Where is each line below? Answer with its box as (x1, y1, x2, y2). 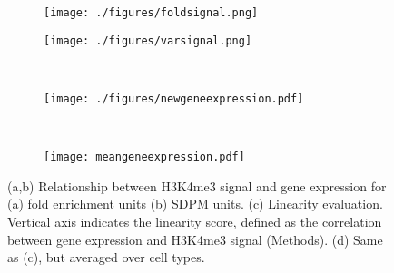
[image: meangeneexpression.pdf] (44, 151, 245, 164)
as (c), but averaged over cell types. (7, 248, 205, 267)
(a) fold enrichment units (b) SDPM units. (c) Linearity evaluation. (7, 194, 383, 213)
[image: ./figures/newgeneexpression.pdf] (44, 92, 304, 105)
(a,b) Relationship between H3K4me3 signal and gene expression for (7, 176, 387, 195)
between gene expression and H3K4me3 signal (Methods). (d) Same (7, 229, 383, 249)
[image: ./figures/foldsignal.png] (44, 6, 259, 19)
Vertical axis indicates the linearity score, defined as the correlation (7, 212, 382, 230)
